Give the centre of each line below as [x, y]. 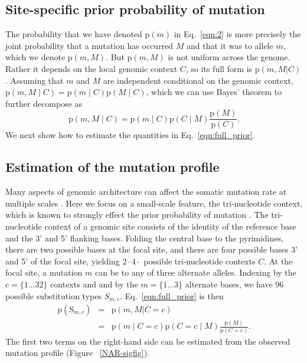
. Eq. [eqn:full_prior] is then [172, 295]
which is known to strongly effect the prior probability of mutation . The [137, 215]
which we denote [35, 57]
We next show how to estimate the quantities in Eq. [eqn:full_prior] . [130, 135]
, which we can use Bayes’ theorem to [214, 92]
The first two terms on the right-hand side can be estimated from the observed [148, 341]
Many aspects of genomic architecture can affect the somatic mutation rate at [146, 192]
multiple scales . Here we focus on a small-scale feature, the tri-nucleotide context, [154, 203]
